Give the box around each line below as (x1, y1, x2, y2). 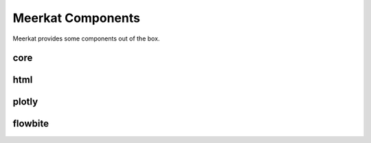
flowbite (12, 118, 49, 130)
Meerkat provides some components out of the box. (12, 34, 160, 43)
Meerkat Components (12, 10, 141, 25)
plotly (12, 96, 38, 108)
